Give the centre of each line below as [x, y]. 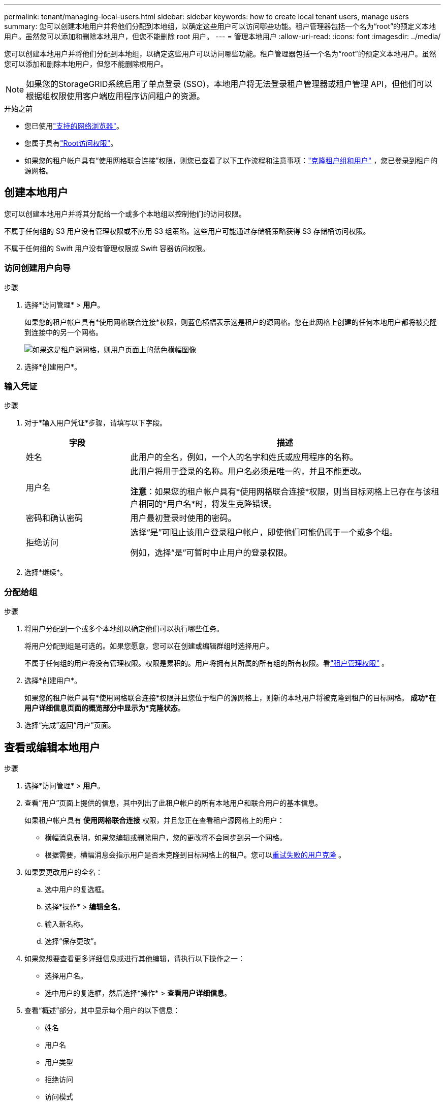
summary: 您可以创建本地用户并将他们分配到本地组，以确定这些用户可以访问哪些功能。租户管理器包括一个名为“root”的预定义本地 [220, 26]
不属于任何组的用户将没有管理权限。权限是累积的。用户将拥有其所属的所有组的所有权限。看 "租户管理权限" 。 [206, 663]
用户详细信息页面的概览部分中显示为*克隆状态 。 [105, 708]
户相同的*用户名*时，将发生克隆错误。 [203, 504]
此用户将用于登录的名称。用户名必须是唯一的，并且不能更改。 [248, 471]
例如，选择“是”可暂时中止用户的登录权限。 [211, 553]
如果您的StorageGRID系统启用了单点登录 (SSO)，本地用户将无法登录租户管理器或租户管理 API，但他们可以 [229, 84]
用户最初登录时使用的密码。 [183, 518]
